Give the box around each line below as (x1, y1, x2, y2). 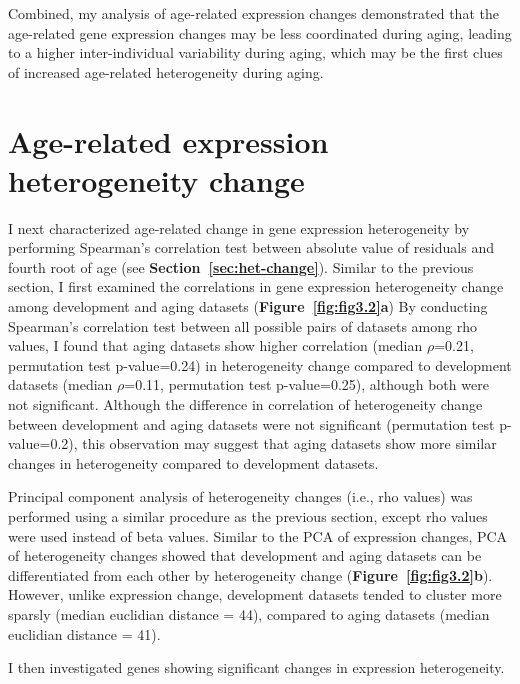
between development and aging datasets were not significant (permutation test (8, 413, 495, 434)
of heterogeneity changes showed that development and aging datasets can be (8, 545, 482, 566)
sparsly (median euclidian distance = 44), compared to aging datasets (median (8, 603, 490, 624)
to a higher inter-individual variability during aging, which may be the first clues (8, 42, 503, 63)
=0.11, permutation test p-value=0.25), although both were (124, 374, 489, 395)
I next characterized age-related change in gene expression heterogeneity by (8, 217, 470, 238)
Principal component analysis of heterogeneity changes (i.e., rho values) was (8, 486, 473, 507)
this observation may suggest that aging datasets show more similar (82, 433, 497, 454)
